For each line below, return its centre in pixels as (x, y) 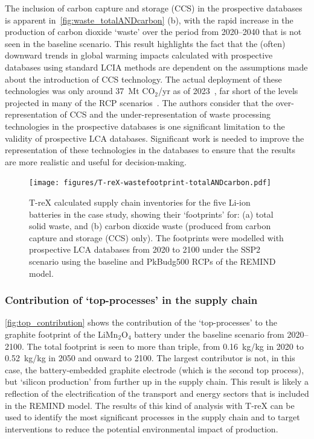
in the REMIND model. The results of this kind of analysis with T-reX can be (150, 405)
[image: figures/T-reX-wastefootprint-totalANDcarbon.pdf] (150, 183)
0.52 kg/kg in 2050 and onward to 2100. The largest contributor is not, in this (150, 358)
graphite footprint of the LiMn (62, 334)
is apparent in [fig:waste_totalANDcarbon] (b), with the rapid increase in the (149, 20)
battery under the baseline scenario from (209, 334)
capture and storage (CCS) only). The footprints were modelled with (156, 237)
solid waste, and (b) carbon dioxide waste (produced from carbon (150, 226)
